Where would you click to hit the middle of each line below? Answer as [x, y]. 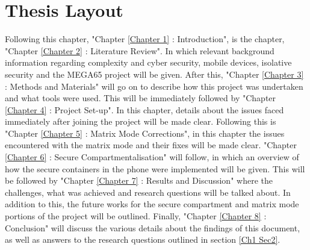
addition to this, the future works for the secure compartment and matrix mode [152, 204]
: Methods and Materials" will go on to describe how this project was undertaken [154, 86]
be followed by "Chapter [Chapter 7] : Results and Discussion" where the [139, 180]
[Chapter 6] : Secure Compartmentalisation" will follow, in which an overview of [152, 157]
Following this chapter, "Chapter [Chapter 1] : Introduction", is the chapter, [145, 39]
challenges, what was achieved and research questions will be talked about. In [148, 192]
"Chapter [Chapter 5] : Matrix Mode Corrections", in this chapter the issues [145, 133]
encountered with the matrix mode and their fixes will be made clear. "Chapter [151, 145]
